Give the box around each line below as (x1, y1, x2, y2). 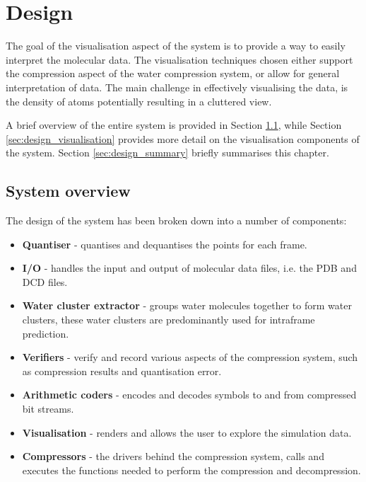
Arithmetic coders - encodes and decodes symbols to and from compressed (22, 387, 357, 402)
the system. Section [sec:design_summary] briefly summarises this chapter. (6, 145, 329, 160)
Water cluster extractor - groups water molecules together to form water (22, 298, 352, 313)
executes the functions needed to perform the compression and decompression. (22, 462, 361, 477)
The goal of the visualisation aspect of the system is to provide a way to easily (6, 38, 346, 53)
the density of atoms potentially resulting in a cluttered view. (6, 93, 272, 108)
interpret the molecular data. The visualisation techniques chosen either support (6, 52, 353, 67)
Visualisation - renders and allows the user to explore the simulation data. (22, 425, 352, 440)
